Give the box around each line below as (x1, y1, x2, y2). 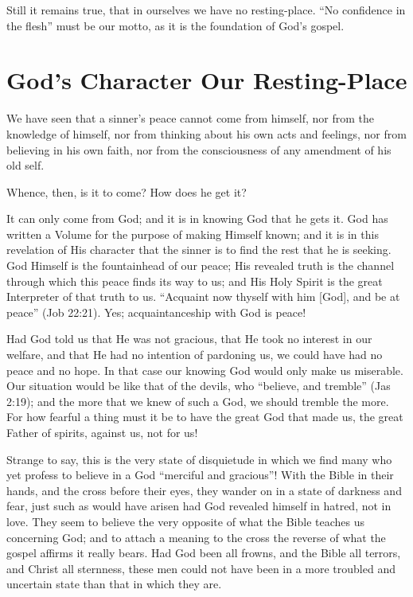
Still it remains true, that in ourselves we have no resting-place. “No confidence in (6, 2, 406, 18)
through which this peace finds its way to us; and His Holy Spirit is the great (6, 272, 383, 289)
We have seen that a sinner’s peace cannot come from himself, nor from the (6, 110, 375, 127)
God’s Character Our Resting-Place (6, 64, 407, 96)
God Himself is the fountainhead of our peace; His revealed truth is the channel (6, 257, 395, 274)
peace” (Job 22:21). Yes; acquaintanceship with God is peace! (6, 303, 306, 320)
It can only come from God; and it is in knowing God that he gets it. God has (6, 210, 388, 227)
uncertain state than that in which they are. (6, 576, 222, 592)
